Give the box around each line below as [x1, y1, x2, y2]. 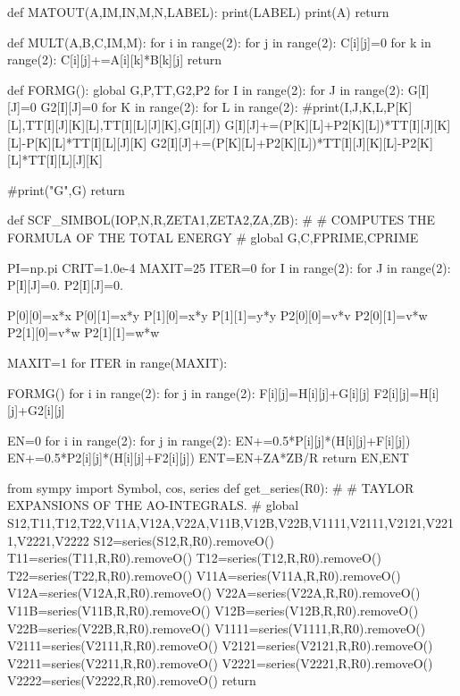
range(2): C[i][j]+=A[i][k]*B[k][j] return [7, 50, 222, 69]
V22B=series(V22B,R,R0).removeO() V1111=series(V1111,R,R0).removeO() [7, 618, 426, 637]
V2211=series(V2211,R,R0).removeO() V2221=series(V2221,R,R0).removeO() [7, 653, 433, 672]
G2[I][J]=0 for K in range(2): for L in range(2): [40, 98, 298, 116]
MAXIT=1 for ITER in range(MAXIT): [7, 352, 228, 371]
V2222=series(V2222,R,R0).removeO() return [7, 671, 256, 690]
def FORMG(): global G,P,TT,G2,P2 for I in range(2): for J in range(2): [7, 80, 405, 98]
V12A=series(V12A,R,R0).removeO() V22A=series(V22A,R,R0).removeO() [7, 583, 421, 602]
